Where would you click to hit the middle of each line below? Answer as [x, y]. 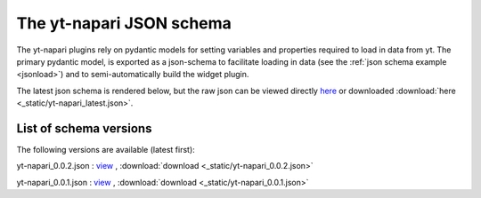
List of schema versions [84, 128]
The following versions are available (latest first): [106, 150]
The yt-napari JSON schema [124, 23]
